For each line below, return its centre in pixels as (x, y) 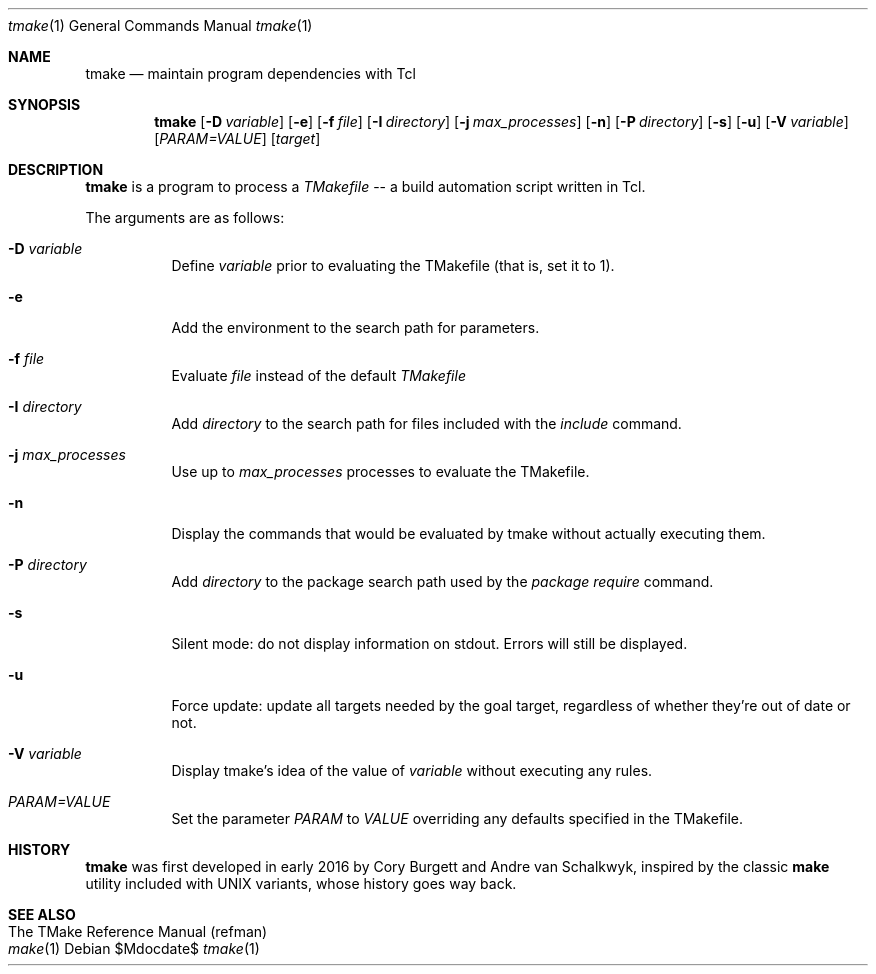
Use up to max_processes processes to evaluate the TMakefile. (380, 471)
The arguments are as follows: (185, 217)
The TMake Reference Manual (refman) (138, 931)
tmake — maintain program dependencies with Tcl (250, 73)
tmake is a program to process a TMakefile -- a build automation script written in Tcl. (365, 186)
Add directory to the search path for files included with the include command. (426, 423)
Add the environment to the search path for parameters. (355, 327)
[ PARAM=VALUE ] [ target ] (237, 138)
